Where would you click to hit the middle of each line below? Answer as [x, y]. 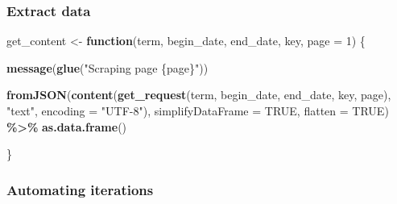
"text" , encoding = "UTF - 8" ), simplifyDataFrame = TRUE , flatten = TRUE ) [198, 110]
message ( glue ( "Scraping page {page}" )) [108, 67]
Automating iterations [80, 189]
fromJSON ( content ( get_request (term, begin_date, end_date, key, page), [199, 95]
